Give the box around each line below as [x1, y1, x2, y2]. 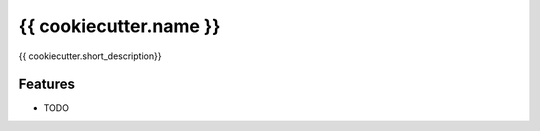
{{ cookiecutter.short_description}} [18, 50, 162, 62]
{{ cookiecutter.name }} [18, 15, 221, 37]
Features [18, 76, 75, 93]
